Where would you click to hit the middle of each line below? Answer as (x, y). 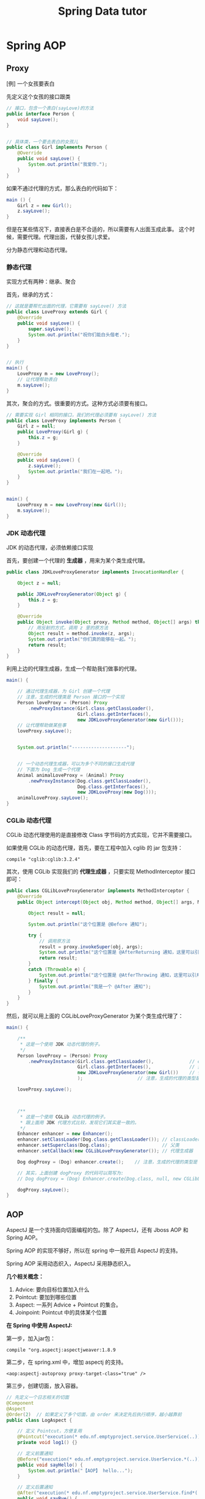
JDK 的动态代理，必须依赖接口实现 (50, 547)
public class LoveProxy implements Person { (64, 421)
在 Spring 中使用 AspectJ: (39, 1325)
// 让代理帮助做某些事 (42, 726)
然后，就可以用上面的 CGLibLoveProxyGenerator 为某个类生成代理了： (95, 1016)
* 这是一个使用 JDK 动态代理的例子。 (61, 1044)
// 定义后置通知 (35, 1487)
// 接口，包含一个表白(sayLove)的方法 (50, 108)
